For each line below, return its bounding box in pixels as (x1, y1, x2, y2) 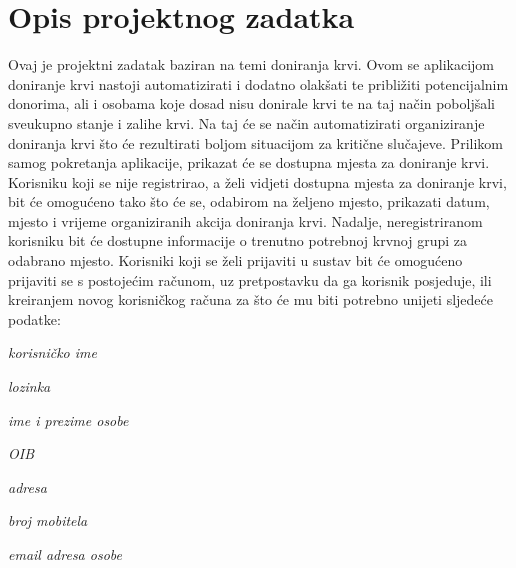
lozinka (8, 376, 51, 397)
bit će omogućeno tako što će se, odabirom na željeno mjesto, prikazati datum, (8, 191, 490, 212)
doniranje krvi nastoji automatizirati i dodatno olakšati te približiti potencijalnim (8, 73, 509, 94)
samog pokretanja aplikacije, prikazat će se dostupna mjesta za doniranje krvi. (8, 152, 490, 173)
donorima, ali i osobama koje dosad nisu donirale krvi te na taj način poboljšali (8, 93, 495, 114)
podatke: (8, 308, 61, 329)
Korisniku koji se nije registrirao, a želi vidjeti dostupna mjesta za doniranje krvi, (8, 171, 507, 192)
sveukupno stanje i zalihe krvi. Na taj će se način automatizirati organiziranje (8, 112, 485, 133)
